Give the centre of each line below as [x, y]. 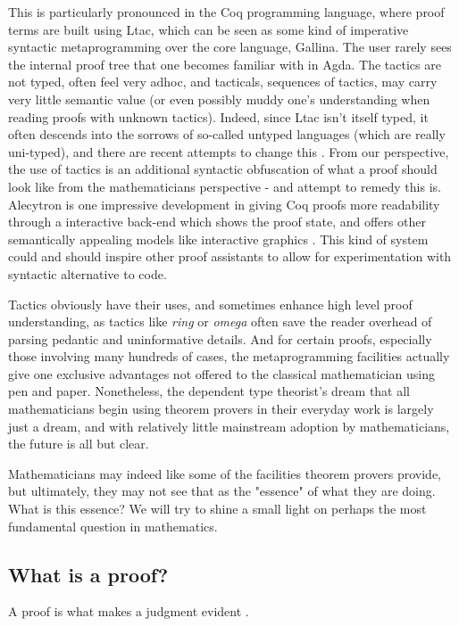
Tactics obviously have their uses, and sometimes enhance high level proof [210, 304]
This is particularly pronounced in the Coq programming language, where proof [226, 12]
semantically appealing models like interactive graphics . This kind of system [218, 239]
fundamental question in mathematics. [113, 526]
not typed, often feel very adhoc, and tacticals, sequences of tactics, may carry [223, 82]
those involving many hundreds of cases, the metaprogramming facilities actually [229, 356]
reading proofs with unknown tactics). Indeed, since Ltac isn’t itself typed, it [218, 116]
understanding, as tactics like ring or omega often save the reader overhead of [220, 321]
